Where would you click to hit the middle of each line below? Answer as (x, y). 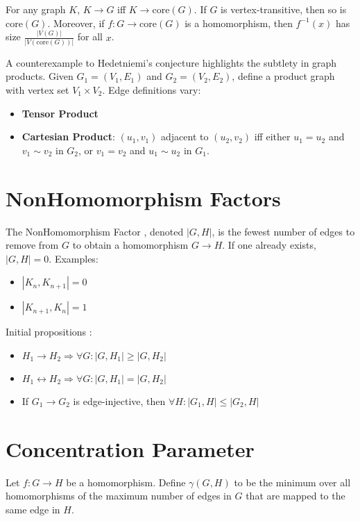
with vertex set (37, 90)
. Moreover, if (76, 23)
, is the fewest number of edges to (283, 231)
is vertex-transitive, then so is (284, 9)
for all (90, 36)
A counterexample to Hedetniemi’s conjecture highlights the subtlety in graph (171, 62)
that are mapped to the (295, 496)
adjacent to (185, 137)
